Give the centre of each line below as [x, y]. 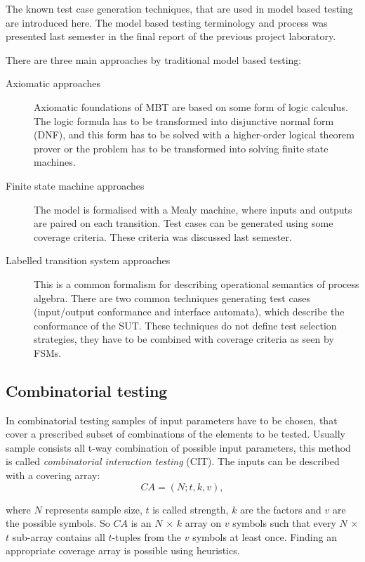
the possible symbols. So [58, 523]
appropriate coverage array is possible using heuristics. [123, 550]
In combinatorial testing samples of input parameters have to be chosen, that [172, 420]
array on [203, 523]
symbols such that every [284, 523]
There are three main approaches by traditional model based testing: [154, 59]
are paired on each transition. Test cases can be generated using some [184, 223]
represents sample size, [94, 509]
